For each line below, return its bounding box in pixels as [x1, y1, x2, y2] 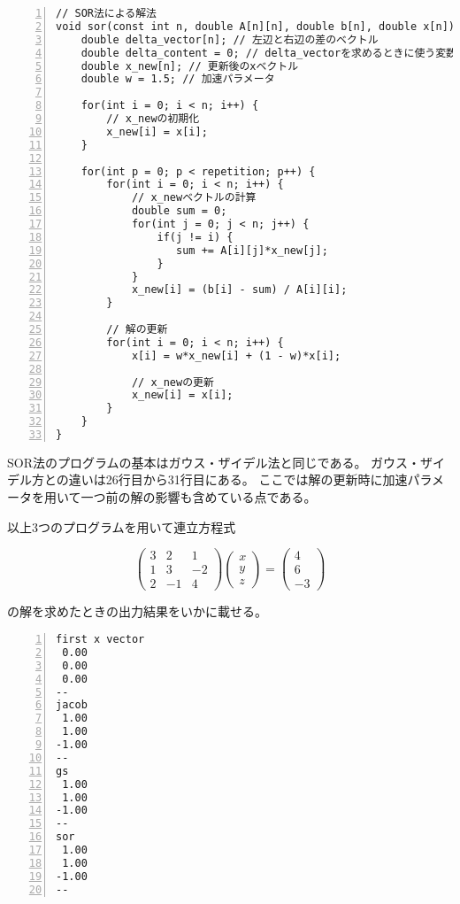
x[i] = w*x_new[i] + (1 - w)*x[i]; [131, 349, 341, 362]
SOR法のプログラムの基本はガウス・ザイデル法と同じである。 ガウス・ [7, 452, 421, 471]
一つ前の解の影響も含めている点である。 [80, 488, 317, 506]
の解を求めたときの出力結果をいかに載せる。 [7, 602, 267, 621]
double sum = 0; [131, 205, 227, 218]
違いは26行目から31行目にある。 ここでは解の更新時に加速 [68, 470, 408, 489]
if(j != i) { [157, 230, 234, 243]
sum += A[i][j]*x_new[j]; [176, 243, 328, 257]
